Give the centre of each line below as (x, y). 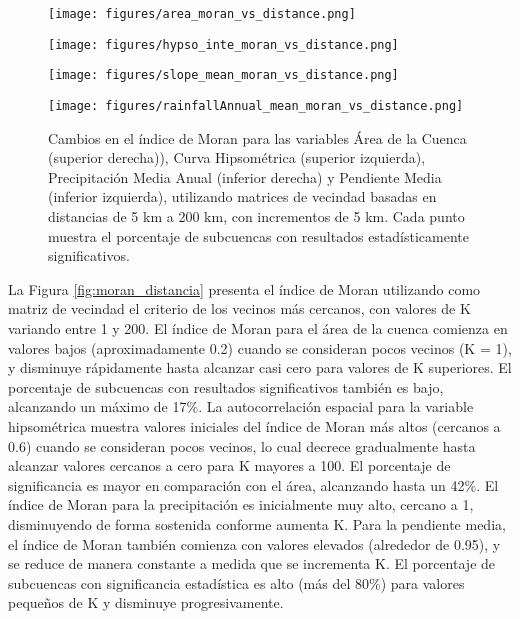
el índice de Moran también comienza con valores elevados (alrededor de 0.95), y (254, 543)
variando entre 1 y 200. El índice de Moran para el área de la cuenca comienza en (258, 327)
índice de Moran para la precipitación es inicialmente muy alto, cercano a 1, (241, 504)
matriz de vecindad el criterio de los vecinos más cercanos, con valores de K (239, 308)
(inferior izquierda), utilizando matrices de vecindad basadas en (242, 196)
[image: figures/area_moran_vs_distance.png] (202, 14)
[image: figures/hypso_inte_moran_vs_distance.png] (223, 44)
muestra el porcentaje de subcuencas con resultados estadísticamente (258, 235)
